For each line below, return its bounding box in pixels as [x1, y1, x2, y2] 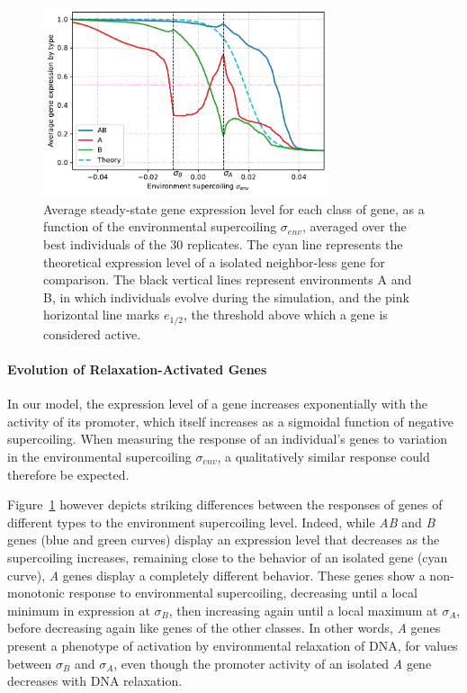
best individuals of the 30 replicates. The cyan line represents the [43, 234, 403, 253]
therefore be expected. [7, 464, 130, 483]
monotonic [7, 583, 65, 602]
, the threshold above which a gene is [183, 305, 388, 324]
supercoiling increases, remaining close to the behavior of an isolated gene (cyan [7, 547, 448, 566]
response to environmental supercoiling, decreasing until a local [68, 583, 418, 602]
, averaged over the [301, 217, 407, 236]
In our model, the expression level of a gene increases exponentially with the [7, 394, 428, 413]
